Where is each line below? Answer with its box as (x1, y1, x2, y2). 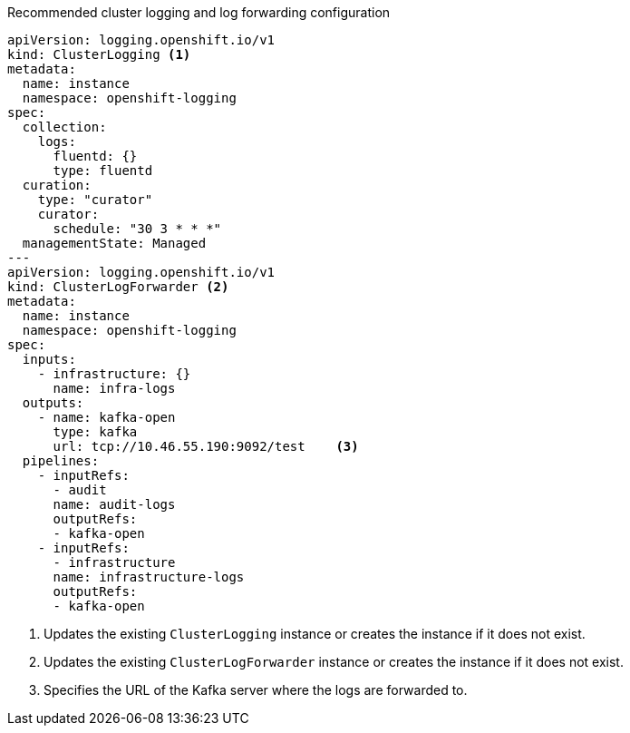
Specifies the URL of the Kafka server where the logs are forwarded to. (44, 682, 468, 698)
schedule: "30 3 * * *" (53, 221, 222, 236)
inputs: (22, 352, 76, 366)
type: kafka (53, 425, 138, 439)
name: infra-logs (53, 381, 176, 396)
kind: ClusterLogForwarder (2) (7, 279, 229, 294)
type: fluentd (53, 163, 153, 178)
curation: (22, 178, 92, 192)
